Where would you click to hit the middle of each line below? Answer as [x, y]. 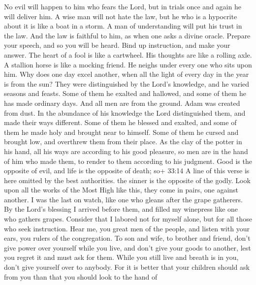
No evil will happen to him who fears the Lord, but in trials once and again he [123, 6]
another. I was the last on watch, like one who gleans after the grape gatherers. [124, 199]
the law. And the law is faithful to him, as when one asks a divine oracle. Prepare [127, 35]
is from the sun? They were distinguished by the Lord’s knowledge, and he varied [127, 83]
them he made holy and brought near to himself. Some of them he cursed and [121, 132]
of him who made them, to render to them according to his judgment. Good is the [128, 161]
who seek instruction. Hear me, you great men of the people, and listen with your [127, 228]
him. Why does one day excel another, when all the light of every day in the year [127, 74]
